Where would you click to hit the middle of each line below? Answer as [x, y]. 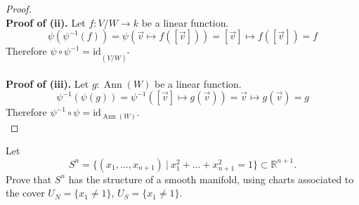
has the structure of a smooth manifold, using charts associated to [211, 179]
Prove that [29, 179]
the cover [25, 193]
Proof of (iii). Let [47, 83]
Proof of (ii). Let [46, 22]
